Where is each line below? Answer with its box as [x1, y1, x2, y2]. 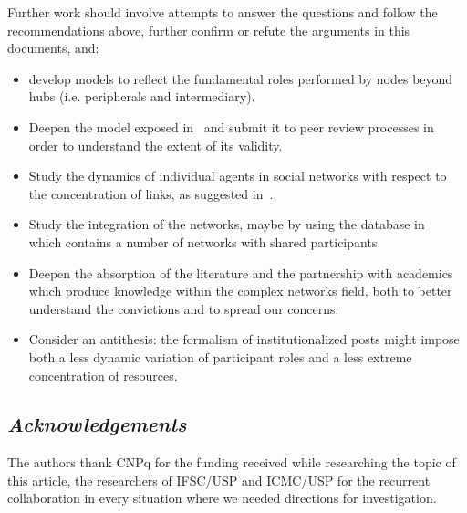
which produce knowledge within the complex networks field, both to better [28, 281, 452, 300]
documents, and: [7, 38, 99, 58]
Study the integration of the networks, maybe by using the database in [28, 215, 425, 234]
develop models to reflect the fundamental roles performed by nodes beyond [28, 68, 453, 88]
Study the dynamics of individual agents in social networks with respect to [28, 166, 447, 185]
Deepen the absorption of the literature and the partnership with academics [28, 263, 453, 282]
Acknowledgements [7, 410, 187, 438]
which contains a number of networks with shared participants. [28, 232, 381, 251]
